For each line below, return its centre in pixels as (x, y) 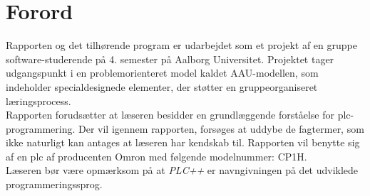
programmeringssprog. (54, 184)
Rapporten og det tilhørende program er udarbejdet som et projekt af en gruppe (181, 45)
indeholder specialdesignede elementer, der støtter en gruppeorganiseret (162, 86)
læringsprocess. (38, 100)
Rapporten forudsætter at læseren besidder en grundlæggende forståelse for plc (178, 115)
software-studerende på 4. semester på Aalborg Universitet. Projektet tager (170, 59)
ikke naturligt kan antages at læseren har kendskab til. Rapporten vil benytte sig (183, 142)
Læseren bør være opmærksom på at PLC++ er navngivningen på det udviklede (182, 170)
